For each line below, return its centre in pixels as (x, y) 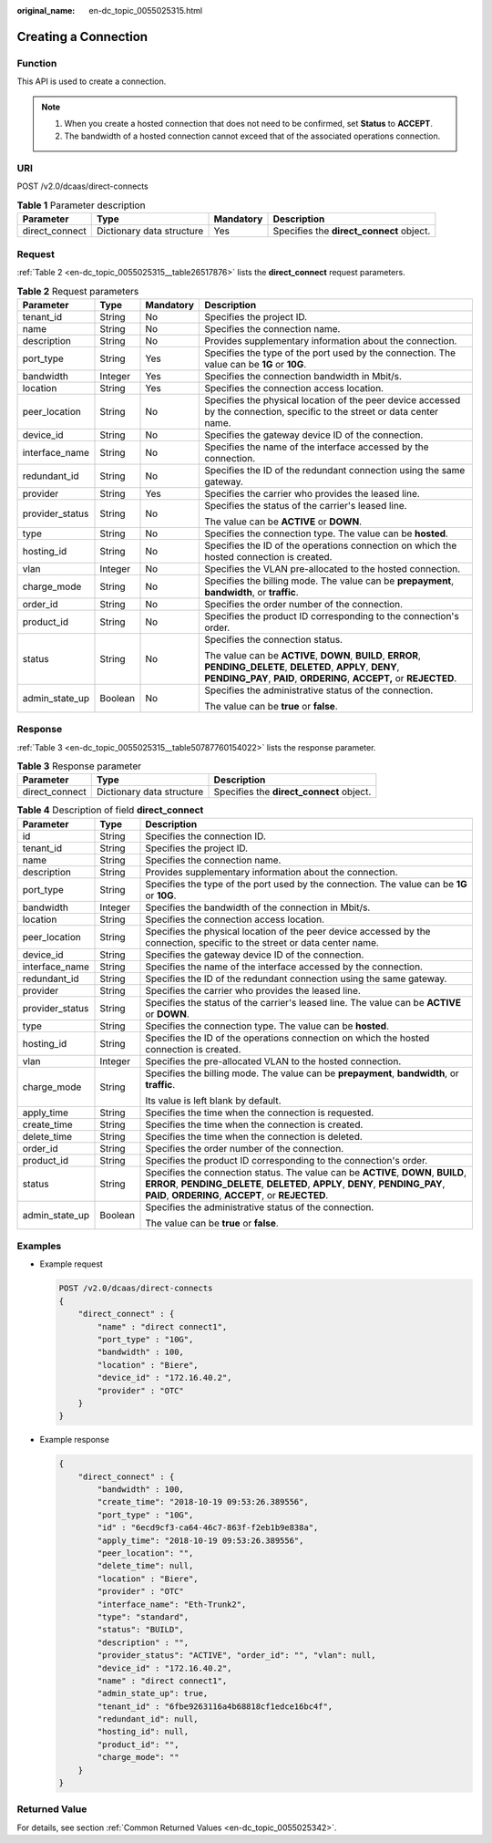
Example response (74, 1440)
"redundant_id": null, (148, 1719)
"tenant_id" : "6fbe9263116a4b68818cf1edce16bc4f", (215, 1706)
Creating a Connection (82, 36)
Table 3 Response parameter (79, 766)
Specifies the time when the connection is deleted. (254, 1136)
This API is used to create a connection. (92, 81)
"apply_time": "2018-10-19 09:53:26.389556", (200, 1540)
